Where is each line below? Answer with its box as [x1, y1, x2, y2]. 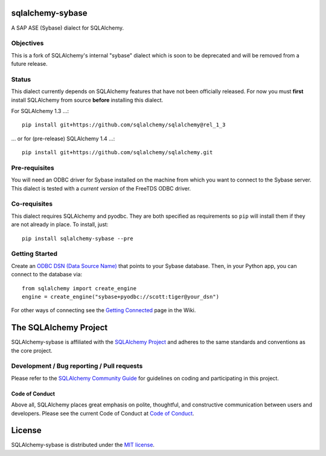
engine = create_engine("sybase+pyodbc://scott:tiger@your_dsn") [22, 293, 220, 300]
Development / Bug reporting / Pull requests [11, 362, 143, 370]
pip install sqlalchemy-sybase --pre [22, 235, 134, 242]
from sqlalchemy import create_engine [22, 285, 137, 292]
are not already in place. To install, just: [11, 221, 109, 228]
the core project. [11, 347, 53, 354]
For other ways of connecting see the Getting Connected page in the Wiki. [11, 307, 196, 314]
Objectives [11, 39, 44, 48]
